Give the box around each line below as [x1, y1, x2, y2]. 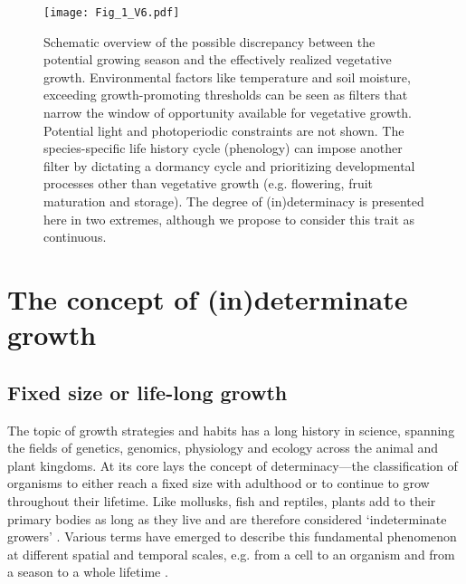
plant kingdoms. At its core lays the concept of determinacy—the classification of [7, 455, 458, 474]
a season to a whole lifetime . [7, 562, 168, 581]
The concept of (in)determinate [7, 280, 408, 317]
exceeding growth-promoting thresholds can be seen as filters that [43, 85, 408, 104]
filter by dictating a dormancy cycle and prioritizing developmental [43, 156, 415, 175]
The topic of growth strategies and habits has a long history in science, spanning [7, 420, 455, 439]
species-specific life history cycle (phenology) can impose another [43, 139, 403, 158]
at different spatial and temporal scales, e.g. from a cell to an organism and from [7, 544, 455, 563]
